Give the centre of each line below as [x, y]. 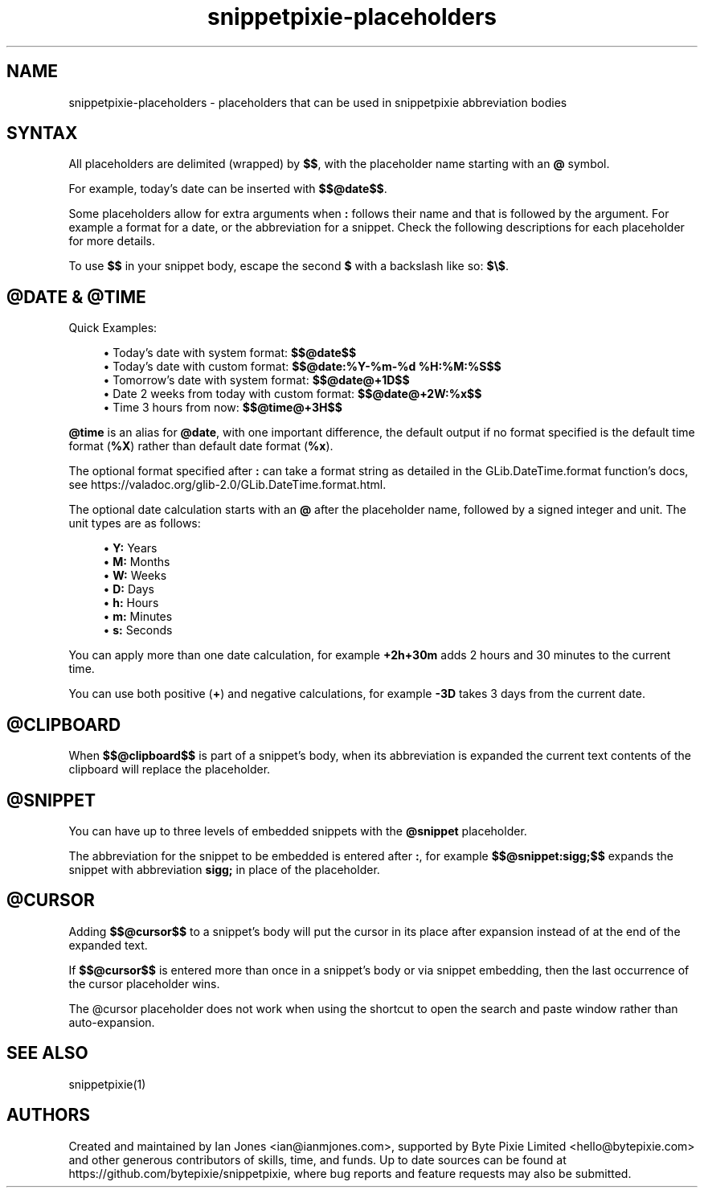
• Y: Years [130, 548]
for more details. [112, 241]
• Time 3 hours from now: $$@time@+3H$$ [223, 408]
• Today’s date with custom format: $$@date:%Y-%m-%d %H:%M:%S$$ [302, 367]
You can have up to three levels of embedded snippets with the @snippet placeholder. [298, 831]
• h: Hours [131, 603]
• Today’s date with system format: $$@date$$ [230, 353]
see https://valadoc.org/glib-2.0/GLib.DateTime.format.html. [227, 485]
